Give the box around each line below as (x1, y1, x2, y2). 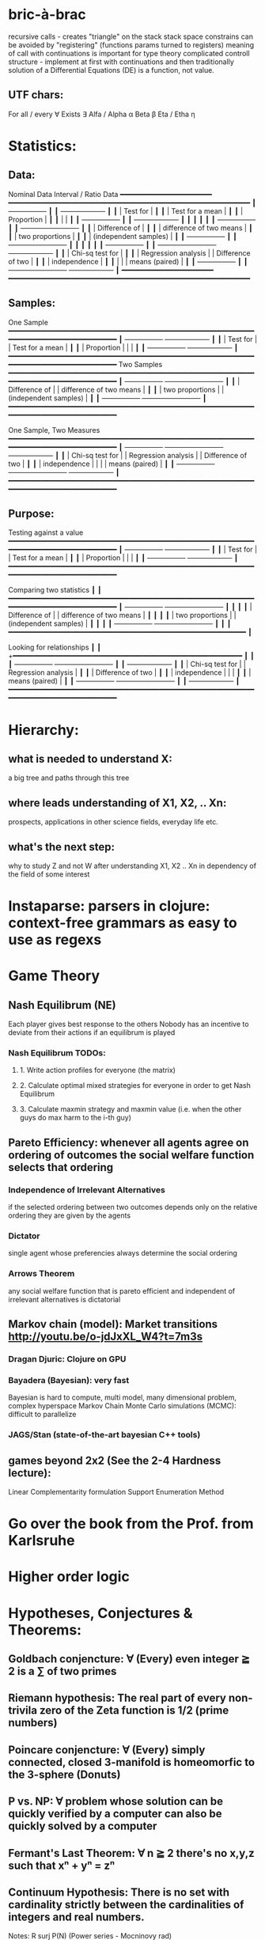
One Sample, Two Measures (8, 425, 100, 434)
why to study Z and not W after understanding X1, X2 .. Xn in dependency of (8, 861, 257, 870)
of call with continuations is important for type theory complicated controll (8, 48, 251, 58)
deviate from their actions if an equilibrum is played (8, 1028, 176, 1037)
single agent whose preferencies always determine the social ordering (8, 1248, 237, 1258)
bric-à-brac (8, 6, 87, 24)
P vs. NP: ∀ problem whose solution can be (8, 1794, 224, 1809)
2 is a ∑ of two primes (8, 1665, 117, 1678)
